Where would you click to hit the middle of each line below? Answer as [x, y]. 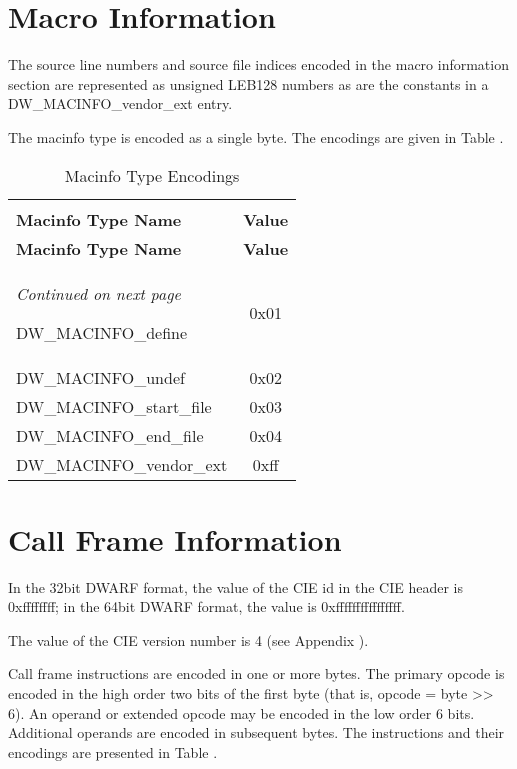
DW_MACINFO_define [102, 332]
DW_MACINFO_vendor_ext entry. [120, 103]
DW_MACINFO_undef [100, 377]
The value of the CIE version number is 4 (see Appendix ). [188, 639]
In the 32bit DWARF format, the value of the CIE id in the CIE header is [235, 586]
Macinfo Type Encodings [152, 175]
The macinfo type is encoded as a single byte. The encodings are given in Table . [256, 136]
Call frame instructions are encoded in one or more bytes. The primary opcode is [256, 673]
